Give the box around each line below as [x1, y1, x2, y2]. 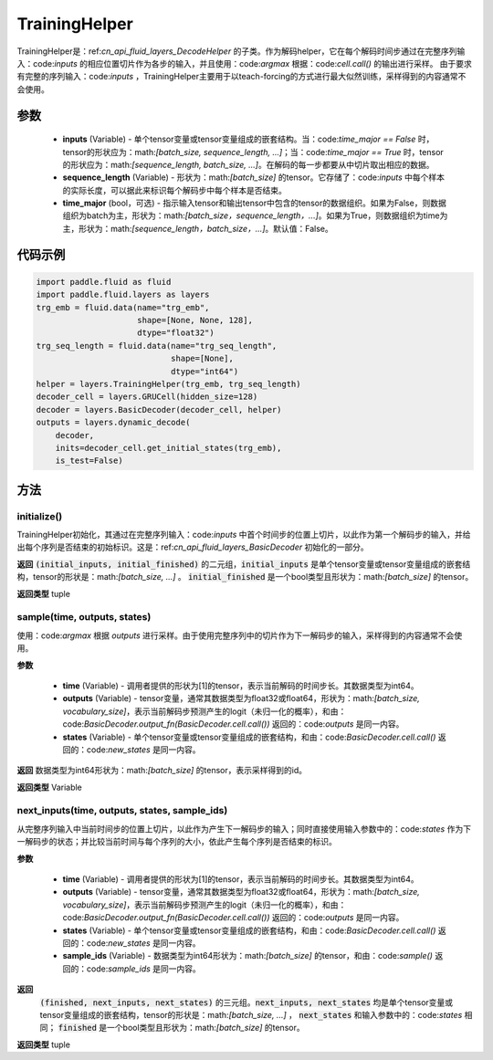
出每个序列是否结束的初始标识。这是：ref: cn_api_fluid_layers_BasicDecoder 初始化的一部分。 [16, 541, 369, 552]
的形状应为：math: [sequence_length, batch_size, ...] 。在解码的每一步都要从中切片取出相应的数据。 [62, 159, 435, 170]
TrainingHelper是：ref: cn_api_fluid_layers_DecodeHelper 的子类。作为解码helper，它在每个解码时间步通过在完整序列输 [16, 46, 466, 57]
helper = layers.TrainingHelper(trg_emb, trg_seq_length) [36, 379, 301, 389]
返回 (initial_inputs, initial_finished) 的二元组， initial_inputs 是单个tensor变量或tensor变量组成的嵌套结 [16, 558, 471, 570]
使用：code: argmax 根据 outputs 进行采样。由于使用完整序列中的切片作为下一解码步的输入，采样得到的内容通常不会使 [16, 630, 463, 641]
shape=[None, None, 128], [137, 315, 253, 326]
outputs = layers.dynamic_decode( [36, 417, 191, 428]
